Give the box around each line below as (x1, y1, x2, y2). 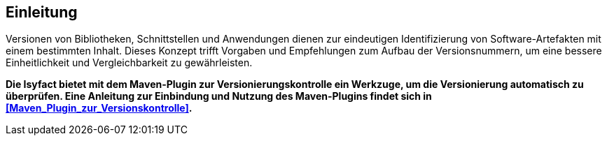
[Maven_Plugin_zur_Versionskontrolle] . (6, 102, 193, 114)
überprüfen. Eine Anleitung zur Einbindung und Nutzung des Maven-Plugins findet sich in (6, 90, 432, 103)
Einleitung (6, 3, 78, 21)
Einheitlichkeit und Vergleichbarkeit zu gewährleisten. (6, 57, 253, 69)
